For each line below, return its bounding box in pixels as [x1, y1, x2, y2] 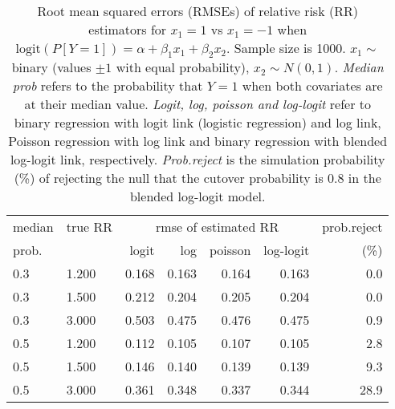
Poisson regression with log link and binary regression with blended [8, 132, 388, 151]
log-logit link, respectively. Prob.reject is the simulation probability [10, 150, 385, 169]
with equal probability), [116, 58, 250, 77]
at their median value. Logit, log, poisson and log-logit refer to [24, 95, 371, 114]
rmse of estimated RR [156, 217, 279, 237]
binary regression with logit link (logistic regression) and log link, [14, 113, 381, 132]
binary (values [11, 58, 92, 77]
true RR [66, 217, 113, 237]
